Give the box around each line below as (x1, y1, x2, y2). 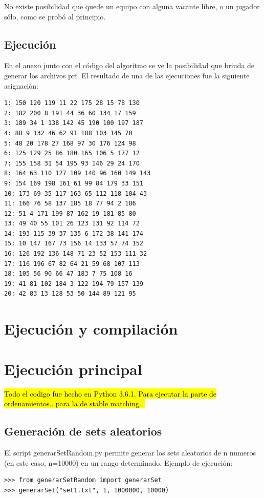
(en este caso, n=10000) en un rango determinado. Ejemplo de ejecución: (4, 457, 233, 468)
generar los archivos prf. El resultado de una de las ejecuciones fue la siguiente (4, 70, 250, 80)
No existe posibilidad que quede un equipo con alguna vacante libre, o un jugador (4, 1, 260, 11)
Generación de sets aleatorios (4, 423, 162, 439)
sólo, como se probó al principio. (4, 11, 106, 22)
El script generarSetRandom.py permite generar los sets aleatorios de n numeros (4, 447, 256, 458)
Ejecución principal (4, 358, 142, 379)
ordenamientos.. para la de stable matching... (4, 398, 145, 409)
